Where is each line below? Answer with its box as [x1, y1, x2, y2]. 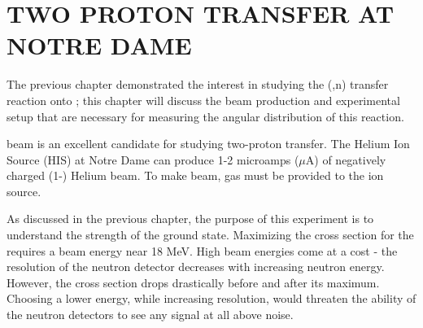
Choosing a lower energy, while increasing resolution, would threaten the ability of [7, 290, 416, 307]
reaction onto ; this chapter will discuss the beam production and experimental [7, 91, 400, 108]
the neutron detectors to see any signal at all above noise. [7, 306, 294, 323]
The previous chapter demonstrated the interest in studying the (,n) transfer [7, 76, 389, 93]
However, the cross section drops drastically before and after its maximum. [7, 273, 380, 291]
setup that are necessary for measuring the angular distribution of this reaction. [7, 107, 404, 125]
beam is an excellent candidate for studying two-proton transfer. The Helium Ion [7, 135, 410, 152]
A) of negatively [305, 151, 386, 168]
